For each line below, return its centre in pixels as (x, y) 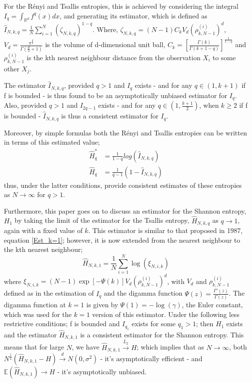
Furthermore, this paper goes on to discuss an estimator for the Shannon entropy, (125, 210)
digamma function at (35, 305)
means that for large (34, 347)
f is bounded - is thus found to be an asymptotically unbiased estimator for (116, 95)
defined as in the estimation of (49, 293)
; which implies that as (170, 347)
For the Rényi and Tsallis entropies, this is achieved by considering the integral (121, 6)
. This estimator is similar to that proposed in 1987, (165, 230)
